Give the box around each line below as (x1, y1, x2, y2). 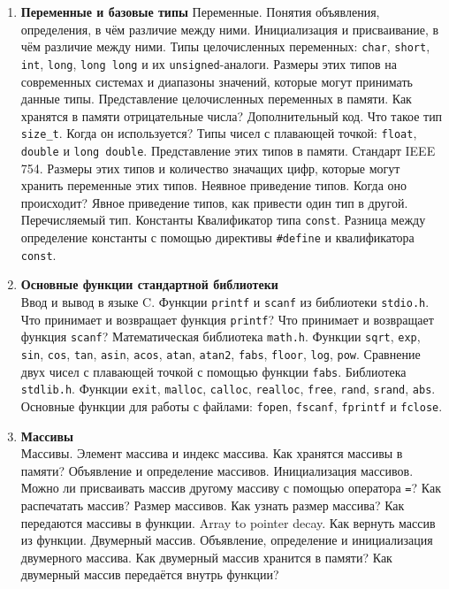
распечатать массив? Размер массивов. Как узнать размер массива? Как (20, 495, 405, 514)
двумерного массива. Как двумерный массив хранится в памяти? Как (20, 547, 392, 566)
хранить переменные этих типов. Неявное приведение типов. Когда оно (20, 176, 407, 195)
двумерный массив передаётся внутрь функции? (20, 565, 279, 584)
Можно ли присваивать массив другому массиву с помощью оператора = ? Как (20, 478, 441, 497)
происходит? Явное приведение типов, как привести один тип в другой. (20, 193, 408, 211)
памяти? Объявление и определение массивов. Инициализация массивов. (20, 461, 414, 479)
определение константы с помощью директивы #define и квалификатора (20, 228, 415, 247)
